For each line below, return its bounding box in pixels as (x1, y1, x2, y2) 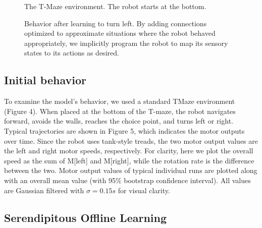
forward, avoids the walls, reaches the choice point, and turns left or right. (4, 116, 233, 126)
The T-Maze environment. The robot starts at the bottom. (24, 1, 206, 11)
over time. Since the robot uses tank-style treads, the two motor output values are (4, 135, 258, 146)
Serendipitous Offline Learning (4, 209, 167, 225)
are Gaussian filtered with (4, 185, 84, 195)
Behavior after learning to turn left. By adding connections (24, 18, 207, 28)
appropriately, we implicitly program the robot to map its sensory (24, 37, 228, 48)
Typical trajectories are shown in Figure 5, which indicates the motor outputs (4, 125, 245, 136)
